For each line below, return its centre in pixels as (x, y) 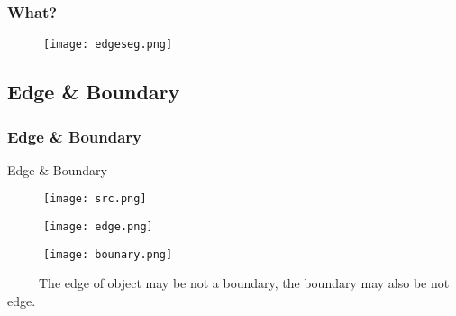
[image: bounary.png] (108, 254)
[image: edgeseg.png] (108, 45)
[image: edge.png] (98, 227)
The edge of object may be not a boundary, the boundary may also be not (244, 283)
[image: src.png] (95, 199)
